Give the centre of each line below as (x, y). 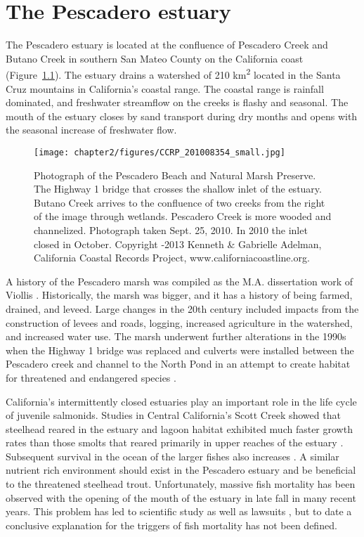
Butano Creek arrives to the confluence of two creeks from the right (180, 202)
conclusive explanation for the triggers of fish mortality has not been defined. (171, 525)
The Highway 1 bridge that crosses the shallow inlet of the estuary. (178, 189)
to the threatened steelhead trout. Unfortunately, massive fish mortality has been (181, 484)
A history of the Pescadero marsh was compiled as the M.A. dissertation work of (180, 281)
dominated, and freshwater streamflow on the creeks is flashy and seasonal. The (177, 102)
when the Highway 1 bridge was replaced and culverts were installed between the (180, 350)
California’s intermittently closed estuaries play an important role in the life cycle (181, 401)
